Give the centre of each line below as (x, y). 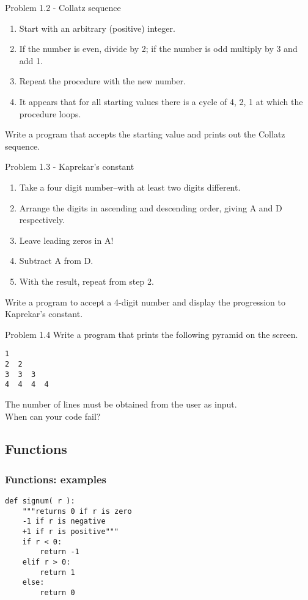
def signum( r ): (40, 501)
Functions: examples (56, 479)
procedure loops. (50, 113)
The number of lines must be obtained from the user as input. (121, 404)
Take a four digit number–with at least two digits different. (130, 187)
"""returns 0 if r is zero (77, 511)
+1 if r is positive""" (71, 532)
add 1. (31, 60)
